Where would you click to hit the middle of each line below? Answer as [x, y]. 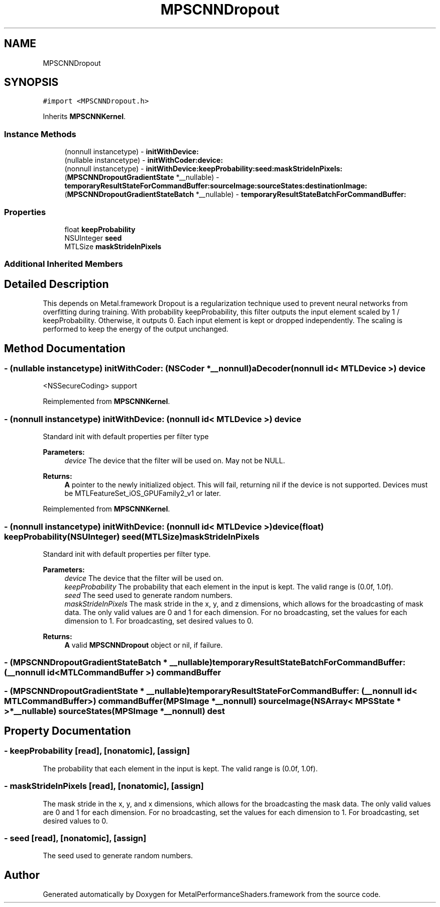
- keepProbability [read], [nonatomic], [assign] [97, 751]
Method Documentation [65, 348]
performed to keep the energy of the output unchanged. [136, 329]
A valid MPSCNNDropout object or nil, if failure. [144, 645]
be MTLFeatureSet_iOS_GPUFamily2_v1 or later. [143, 493]
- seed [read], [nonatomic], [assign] [75, 838]
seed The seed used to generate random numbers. [148, 595]
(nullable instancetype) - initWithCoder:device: [144, 160]
